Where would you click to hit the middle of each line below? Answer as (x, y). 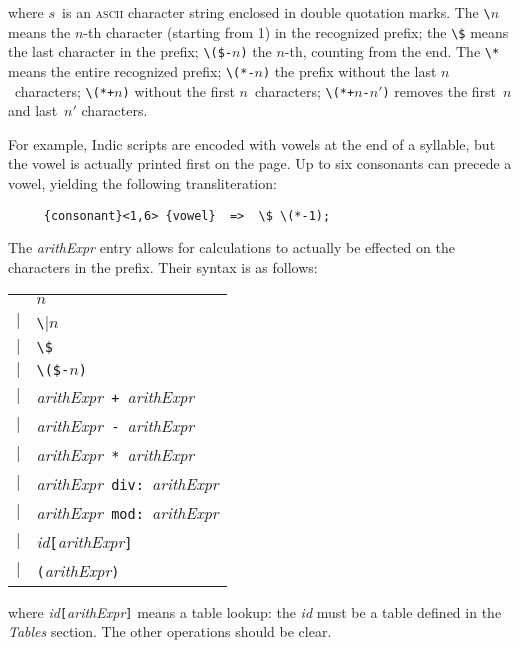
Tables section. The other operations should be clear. (170, 631)
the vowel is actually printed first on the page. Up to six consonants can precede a (260, 163)
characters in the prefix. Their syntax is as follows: (163, 266)
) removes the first (439, 90)
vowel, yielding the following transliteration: (142, 183)
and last (33, 110)
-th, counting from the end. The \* (392, 51)
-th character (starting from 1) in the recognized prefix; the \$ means (296, 31)
